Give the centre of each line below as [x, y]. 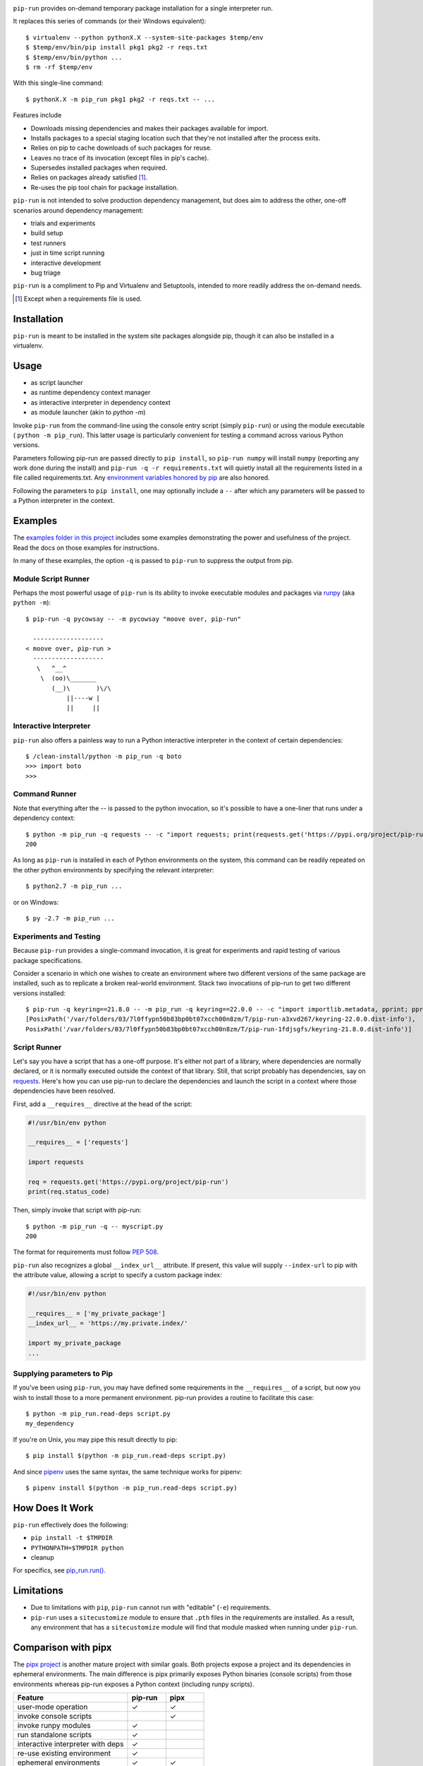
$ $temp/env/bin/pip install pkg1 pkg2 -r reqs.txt [117, 47]
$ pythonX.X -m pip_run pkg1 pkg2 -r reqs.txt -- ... [120, 99]
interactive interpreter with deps [70, 1744]
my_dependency [50, 1424]
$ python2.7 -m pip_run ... [74, 886]
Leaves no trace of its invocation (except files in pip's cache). [120, 158]
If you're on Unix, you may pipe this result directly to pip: [95, 1439]
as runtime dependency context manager [91, 393]
